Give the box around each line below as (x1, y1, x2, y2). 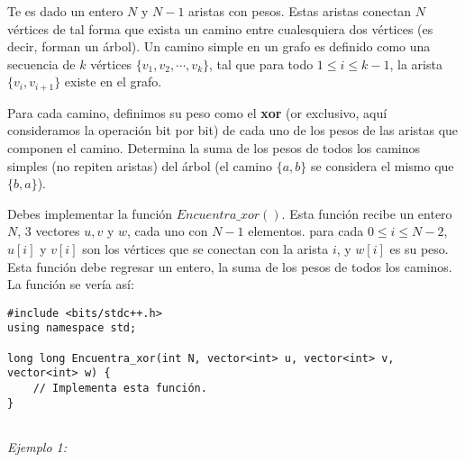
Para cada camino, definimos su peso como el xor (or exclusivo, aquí (7, 103, 387, 122)
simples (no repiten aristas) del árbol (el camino (7, 156, 273, 175)
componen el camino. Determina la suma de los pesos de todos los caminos (7, 139, 421, 158)
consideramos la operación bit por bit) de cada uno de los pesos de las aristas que (7, 121, 459, 140)
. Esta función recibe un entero (281, 204, 452, 222)
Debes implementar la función (7, 204, 173, 222)
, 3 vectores (17, 222, 80, 240)
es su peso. (389, 239, 449, 258)
